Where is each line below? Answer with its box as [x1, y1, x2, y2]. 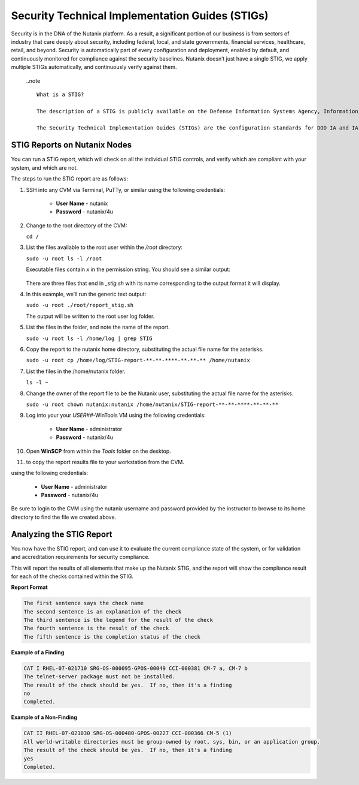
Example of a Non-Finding [11, 714, 78, 721]
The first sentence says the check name [23, 600, 144, 607]
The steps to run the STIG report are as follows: [11, 175, 129, 182]
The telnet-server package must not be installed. [23, 673, 176, 680]
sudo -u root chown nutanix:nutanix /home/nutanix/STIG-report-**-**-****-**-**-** [26, 401, 279, 408]
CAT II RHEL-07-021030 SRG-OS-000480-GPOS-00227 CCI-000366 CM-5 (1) [23, 730, 232, 737]
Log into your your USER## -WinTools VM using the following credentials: [26, 411, 206, 419]
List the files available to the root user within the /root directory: [26, 243, 182, 251]
